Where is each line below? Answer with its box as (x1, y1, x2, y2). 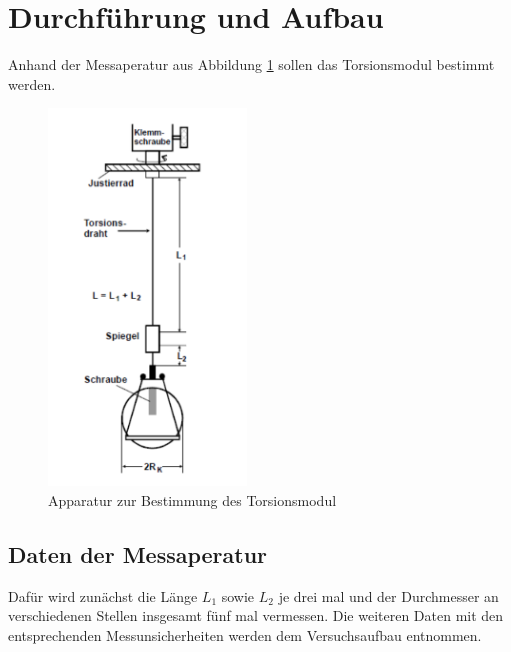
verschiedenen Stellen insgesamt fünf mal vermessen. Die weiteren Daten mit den (8, 605, 504, 626)
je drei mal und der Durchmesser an (278, 585, 499, 606)
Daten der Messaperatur (8, 538, 268, 569)
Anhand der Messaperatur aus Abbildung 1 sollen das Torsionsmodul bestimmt (8, 54, 495, 75)
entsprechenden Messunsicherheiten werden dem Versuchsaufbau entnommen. (8, 624, 482, 645)
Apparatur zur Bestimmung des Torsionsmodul (48, 489, 337, 510)
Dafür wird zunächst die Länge (8, 585, 198, 606)
